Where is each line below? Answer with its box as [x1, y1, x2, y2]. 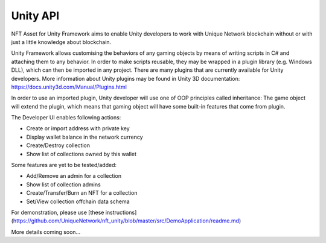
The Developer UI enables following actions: [11, 114, 121, 121]
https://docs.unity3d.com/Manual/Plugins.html [11, 83, 127, 90]
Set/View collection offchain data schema [26, 198, 130, 205]
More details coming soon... [11, 228, 81, 235]
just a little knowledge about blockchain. [11, 38, 112, 45]
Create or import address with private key [26, 125, 130, 132]
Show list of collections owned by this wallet [26, 150, 137, 157]
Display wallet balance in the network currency [26, 133, 143, 140]
